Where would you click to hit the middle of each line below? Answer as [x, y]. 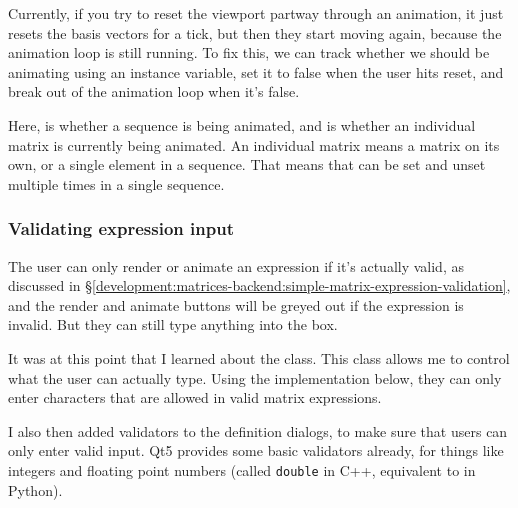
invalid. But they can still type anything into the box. [173, 324]
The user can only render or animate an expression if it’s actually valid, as [236, 265]
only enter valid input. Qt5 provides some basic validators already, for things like [256, 450]
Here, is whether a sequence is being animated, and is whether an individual [242, 124]
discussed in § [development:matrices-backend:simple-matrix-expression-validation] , [259, 285]
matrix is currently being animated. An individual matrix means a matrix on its [254, 144]
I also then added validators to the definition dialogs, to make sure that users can [258, 430]
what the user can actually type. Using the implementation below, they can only [255, 377]
